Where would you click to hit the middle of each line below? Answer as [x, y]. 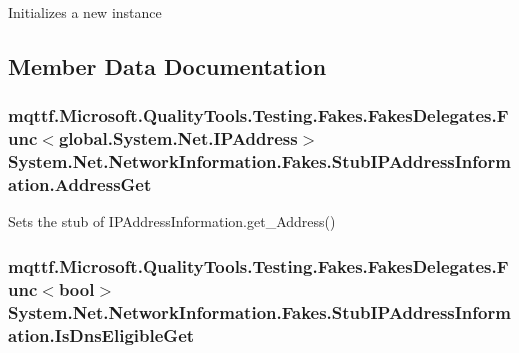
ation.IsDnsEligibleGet [101, 334]
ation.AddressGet [80, 184]
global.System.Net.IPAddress [178, 138]
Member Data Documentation [167, 65]
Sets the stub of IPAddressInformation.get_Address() [172, 221]
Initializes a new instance [85, 12]
